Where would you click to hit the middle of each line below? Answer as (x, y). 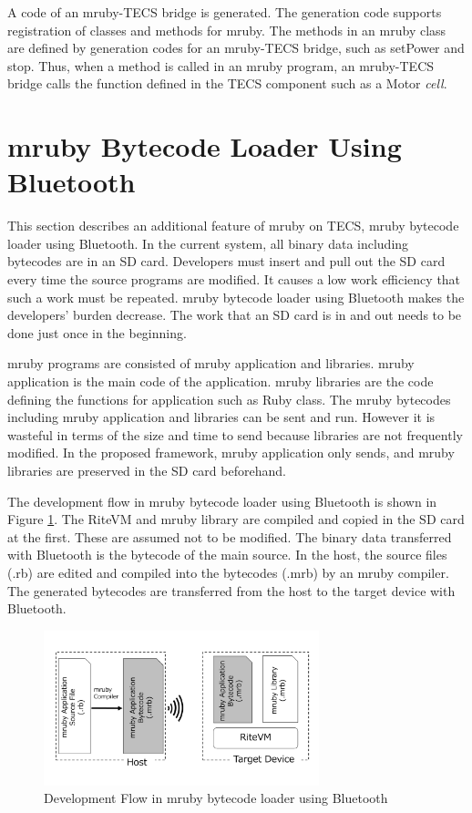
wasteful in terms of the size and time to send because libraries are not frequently (235, 434)
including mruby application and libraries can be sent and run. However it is (221, 417)
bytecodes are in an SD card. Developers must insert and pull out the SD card (226, 261)
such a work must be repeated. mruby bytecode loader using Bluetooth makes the (236, 297)
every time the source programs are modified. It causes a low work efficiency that (234, 279)
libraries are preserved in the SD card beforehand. (147, 470)
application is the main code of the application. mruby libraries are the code (221, 381)
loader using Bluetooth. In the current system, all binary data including (208, 243)
